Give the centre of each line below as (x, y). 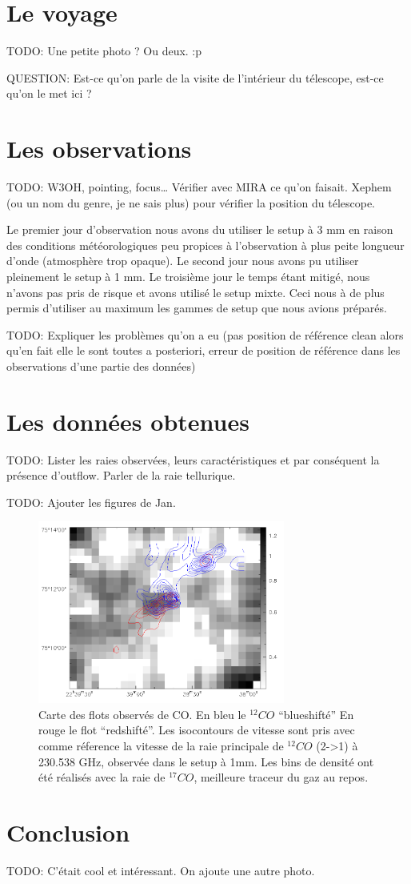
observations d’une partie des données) (101, 366)
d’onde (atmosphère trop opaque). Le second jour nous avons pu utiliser (183, 261)
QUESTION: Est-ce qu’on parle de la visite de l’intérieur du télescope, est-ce (195, 77)
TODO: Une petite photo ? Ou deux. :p (104, 51)
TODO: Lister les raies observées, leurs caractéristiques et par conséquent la (193, 459)
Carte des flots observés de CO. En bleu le (142, 714)
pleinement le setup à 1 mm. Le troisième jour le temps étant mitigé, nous (188, 276)
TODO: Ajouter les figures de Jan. (91, 502)
